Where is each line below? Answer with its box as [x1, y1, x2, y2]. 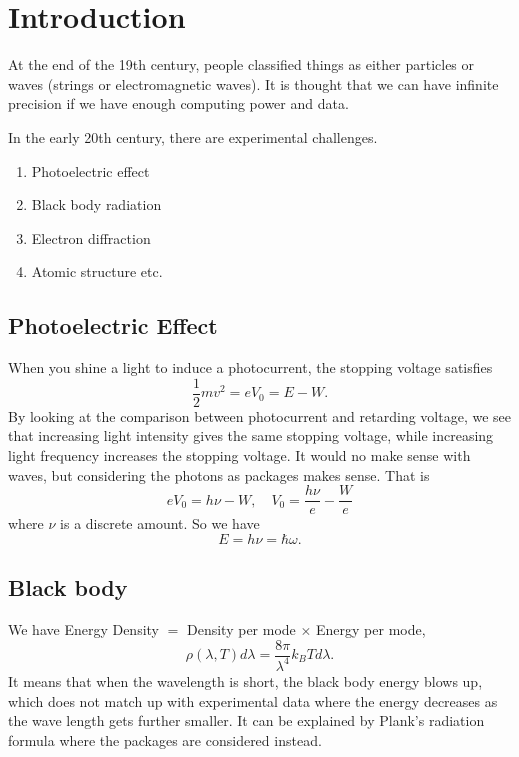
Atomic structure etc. [31, 261, 163, 282]
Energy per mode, [316, 618, 426, 639]
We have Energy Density [8, 618, 160, 639]
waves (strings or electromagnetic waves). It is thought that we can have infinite [8, 73, 499, 94]
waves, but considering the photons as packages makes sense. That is [8, 464, 430, 485]
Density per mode [186, 618, 296, 639]
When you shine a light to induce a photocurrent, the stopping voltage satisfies [8, 357, 493, 378]
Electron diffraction [31, 227, 151, 248]
